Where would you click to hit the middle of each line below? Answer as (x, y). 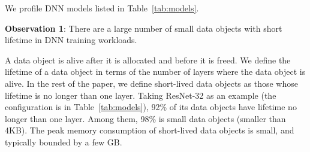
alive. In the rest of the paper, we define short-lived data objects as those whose (151, 83)
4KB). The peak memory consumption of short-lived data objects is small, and (150, 130)
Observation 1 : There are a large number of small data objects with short (144, 28)
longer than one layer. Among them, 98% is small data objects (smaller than (145, 118)
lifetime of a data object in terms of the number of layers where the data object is (155, 72)
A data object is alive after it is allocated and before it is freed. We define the (148, 60)
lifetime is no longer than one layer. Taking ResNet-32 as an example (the (141, 95)
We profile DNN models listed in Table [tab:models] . (102, 8)
